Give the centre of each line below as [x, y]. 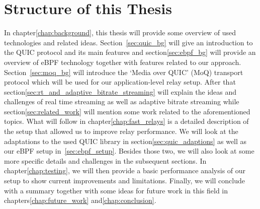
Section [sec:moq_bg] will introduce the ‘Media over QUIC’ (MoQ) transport [124, 72]
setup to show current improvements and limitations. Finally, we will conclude [124, 181]
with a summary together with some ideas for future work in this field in [116, 190]
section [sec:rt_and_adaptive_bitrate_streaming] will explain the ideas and [120, 91]
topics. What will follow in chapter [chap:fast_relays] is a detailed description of [126, 121]
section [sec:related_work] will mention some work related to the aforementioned [127, 111]
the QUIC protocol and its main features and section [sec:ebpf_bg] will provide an [130, 52]
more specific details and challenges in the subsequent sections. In [105, 160]
